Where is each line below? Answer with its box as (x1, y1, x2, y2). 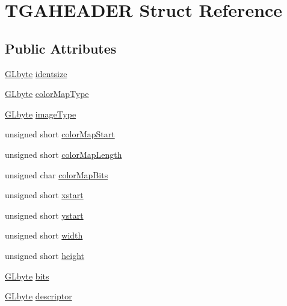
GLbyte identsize (5, 67, 67, 80)
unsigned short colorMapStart (5, 128, 115, 140)
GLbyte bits (5, 269, 49, 282)
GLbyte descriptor (5, 290, 72, 302)
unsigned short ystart (5, 208, 84, 221)
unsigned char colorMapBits (5, 168, 108, 181)
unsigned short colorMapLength (5, 148, 122, 160)
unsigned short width (5, 229, 83, 242)
